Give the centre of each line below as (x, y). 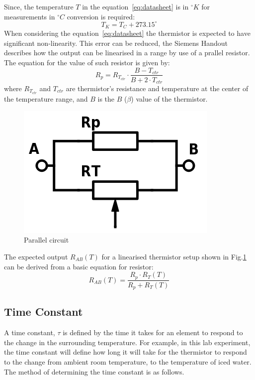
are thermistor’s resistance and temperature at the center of (157, 88)
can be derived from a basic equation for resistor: (79, 266)
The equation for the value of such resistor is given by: (87, 62)
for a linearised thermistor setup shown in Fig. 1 (174, 256)
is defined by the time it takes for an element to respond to (153, 332)
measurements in (30, 16)
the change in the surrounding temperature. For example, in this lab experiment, (127, 342)
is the (106, 99)
